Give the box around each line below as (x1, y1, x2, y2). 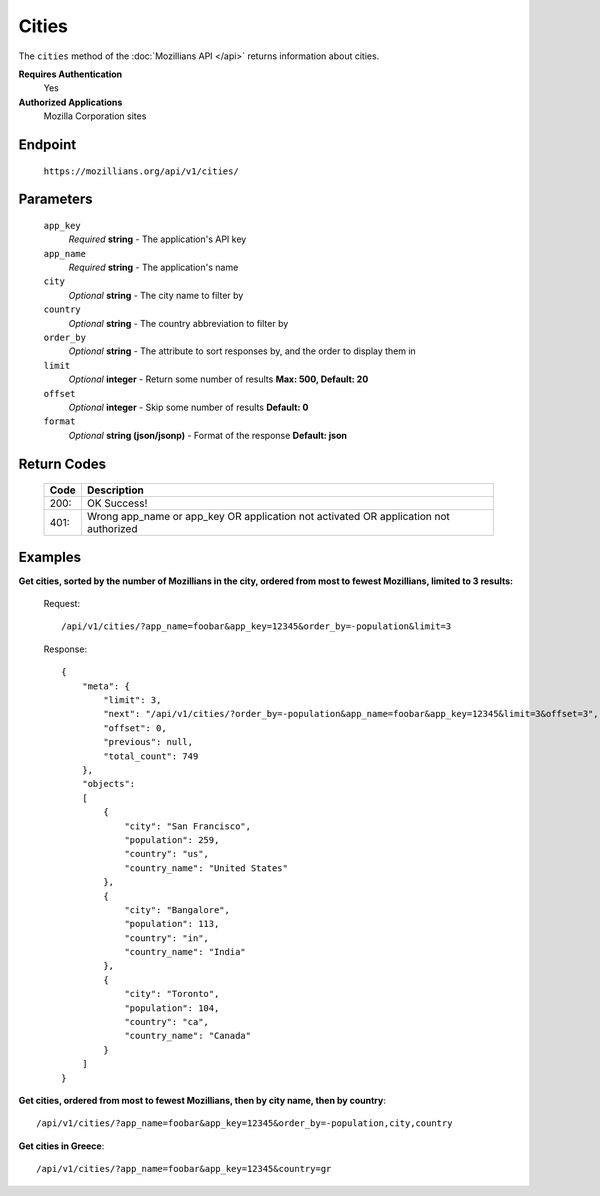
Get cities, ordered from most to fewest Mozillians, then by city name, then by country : (18, 1094, 387, 1106)
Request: (43, 598, 80, 610)
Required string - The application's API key (68, 233, 247, 245)
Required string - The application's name (68, 261, 239, 274)
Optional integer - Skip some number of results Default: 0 (68, 401, 309, 413)
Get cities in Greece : (18, 1140, 105, 1152)
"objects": (81, 778, 136, 790)
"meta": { (81, 680, 130, 692)
